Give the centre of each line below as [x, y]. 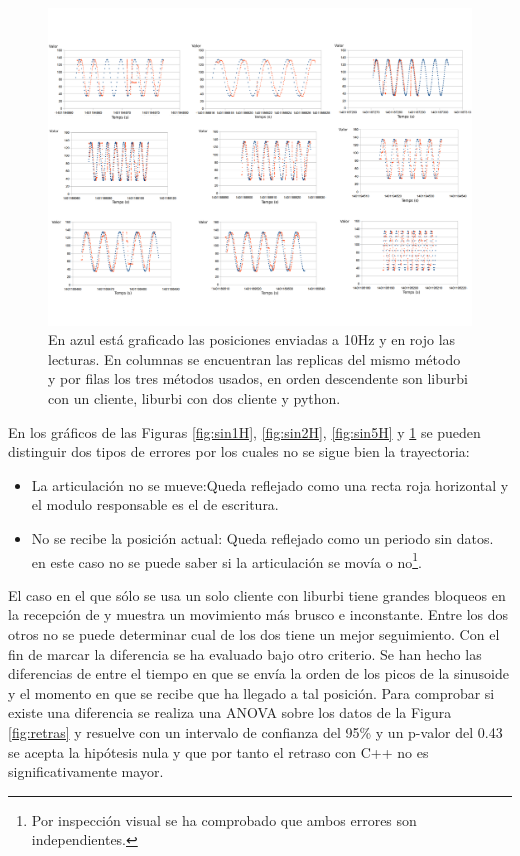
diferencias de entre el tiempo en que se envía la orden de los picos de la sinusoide [259, 673]
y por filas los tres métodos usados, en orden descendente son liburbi [258, 378]
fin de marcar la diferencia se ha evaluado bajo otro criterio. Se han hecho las [245, 653]
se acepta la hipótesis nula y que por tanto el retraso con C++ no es [218, 751]
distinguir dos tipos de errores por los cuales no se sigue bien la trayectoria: [239, 451]
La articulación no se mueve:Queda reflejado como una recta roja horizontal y [270, 484]
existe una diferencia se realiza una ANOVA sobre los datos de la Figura [230, 712]
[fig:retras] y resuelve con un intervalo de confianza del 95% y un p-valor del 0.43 [255, 731]
